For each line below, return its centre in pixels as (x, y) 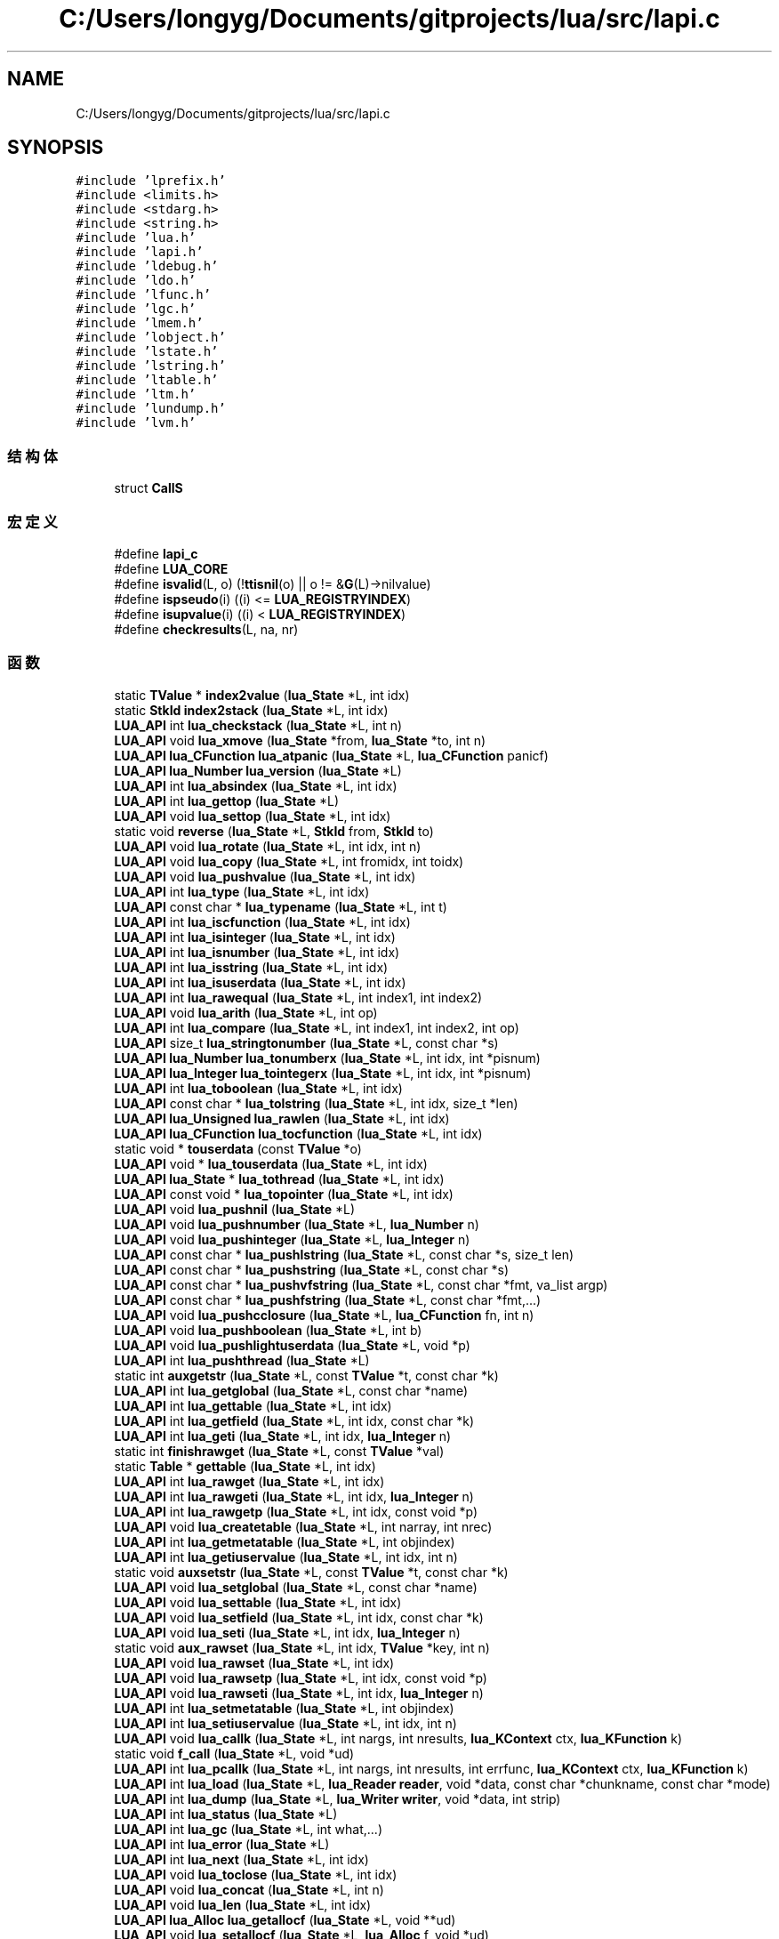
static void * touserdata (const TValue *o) (238, 1148)
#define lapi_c (156, 553)
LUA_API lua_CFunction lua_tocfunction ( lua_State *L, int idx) (298, 1133)
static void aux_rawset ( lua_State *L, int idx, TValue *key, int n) (302, 1647)
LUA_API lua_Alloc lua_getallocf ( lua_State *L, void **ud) (285, 1919)
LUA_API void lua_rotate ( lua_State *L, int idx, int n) (268, 846)
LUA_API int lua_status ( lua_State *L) (226, 1814)
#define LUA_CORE (171, 568)
